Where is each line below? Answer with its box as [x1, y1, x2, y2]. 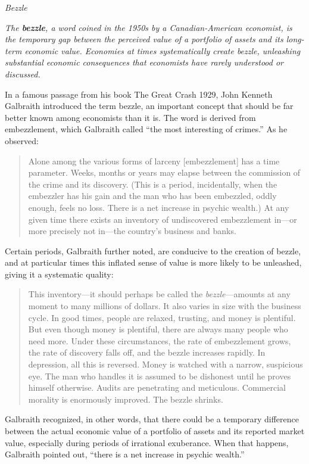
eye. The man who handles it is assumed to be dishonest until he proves [28, 369, 291, 382]
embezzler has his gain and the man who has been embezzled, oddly [28, 189, 277, 202]
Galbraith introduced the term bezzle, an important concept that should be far [5, 99, 294, 112]
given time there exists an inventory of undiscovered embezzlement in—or [28, 213, 297, 225]
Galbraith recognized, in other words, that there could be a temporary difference [5, 413, 299, 425]
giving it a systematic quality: [5, 267, 114, 280]
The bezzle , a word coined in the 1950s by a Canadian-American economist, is [5, 21, 292, 33]
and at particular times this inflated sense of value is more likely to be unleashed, [5, 256, 302, 269]
